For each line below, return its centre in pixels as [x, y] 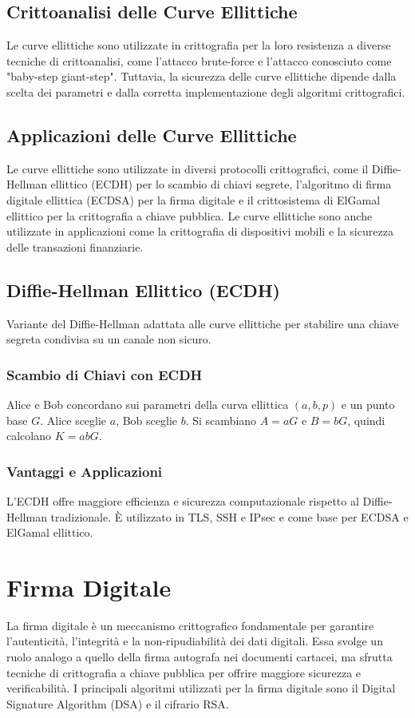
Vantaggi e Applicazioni [85, 471]
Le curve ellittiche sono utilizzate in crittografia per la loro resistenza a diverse [199, 45]
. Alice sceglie [73, 420]
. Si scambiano [221, 420]
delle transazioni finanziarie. [75, 246]
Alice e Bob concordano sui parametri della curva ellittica [148, 404]
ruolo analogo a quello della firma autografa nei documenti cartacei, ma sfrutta [200, 657]
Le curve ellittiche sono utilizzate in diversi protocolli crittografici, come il [188, 168]
